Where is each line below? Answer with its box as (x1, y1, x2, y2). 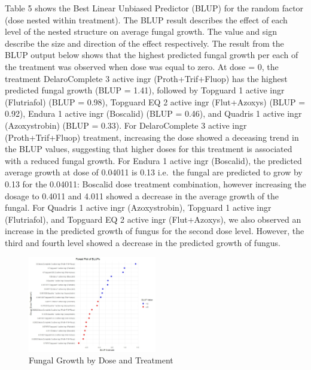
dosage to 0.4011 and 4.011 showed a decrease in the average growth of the (5, 189, 279, 202)
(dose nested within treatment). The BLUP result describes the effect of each (5, 13, 288, 26)
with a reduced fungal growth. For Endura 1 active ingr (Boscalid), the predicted (5, 154, 302, 166)
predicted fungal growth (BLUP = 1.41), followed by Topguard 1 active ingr (5, 84, 285, 96)
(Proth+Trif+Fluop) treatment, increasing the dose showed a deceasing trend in (5, 131, 299, 143)
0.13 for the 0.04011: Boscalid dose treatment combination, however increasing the (5, 177, 306, 190)
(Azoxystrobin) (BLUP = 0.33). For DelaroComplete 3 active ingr (5, 119, 247, 131)
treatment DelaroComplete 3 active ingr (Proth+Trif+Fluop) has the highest (5, 72, 288, 84)
